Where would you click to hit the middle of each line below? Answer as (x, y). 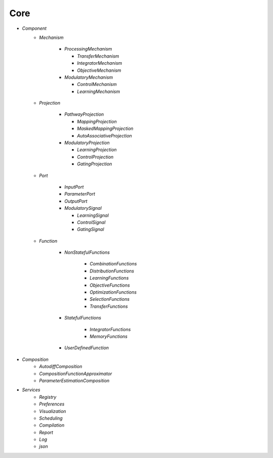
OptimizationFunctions (113, 292)
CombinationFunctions (113, 264)
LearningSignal (93, 215)
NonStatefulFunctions (87, 252)
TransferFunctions (109, 306)
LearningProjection (97, 150)
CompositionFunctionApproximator (76, 374)
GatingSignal (91, 230)
